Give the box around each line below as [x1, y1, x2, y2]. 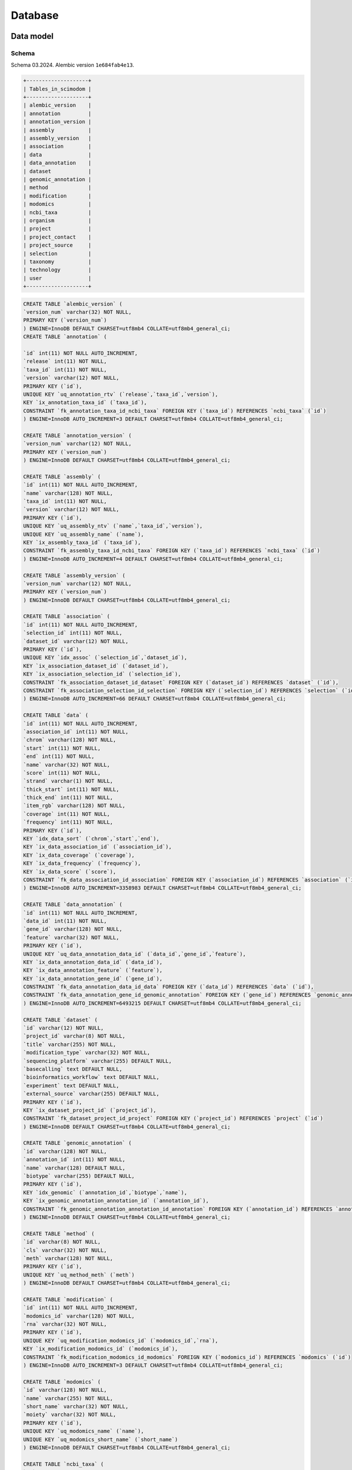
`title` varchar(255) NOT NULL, [23, 1041, 117, 1048]
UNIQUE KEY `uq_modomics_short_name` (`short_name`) [23, 1436, 178, 1443]
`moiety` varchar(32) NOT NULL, [23, 1411, 117, 1418]
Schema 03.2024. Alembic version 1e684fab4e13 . [11, 62, 134, 69]
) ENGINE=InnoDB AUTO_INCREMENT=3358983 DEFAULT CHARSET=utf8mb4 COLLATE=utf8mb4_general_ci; [23, 885, 302, 891]
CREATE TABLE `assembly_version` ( [23, 572, 126, 579]
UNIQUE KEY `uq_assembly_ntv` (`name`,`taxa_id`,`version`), [23, 523, 203, 529]
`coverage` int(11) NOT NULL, [23, 810, 110, 817]
